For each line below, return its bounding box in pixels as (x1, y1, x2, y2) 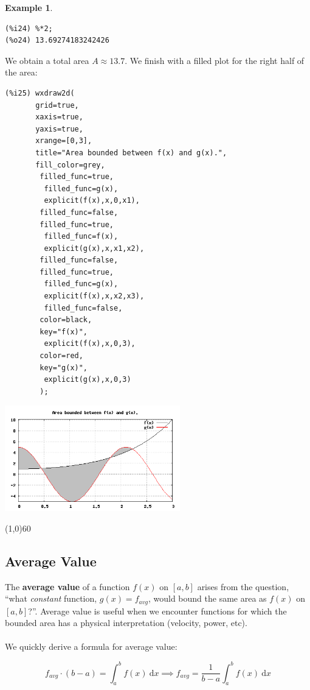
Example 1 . (5, 1, 53, 13)
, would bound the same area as (148, 592, 267, 605)
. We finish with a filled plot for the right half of (125, 54, 305, 66)
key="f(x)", (40, 327, 88, 336)
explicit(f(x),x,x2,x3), (44, 292, 145, 301)
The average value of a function (5, 580, 130, 593)
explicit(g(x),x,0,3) (44, 375, 131, 384)
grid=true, (35, 100, 79, 110)
